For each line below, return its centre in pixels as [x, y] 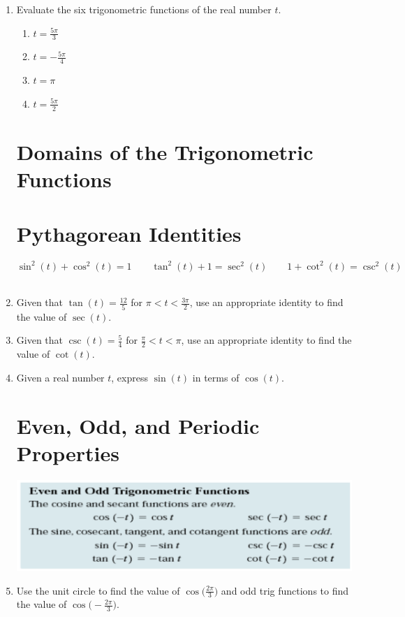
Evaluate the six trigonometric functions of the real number [144, 9]
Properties [68, 452]
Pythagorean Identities [129, 234]
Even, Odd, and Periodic [138, 425]
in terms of [216, 377]
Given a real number [60, 377]
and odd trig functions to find [285, 590]
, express [130, 377]
